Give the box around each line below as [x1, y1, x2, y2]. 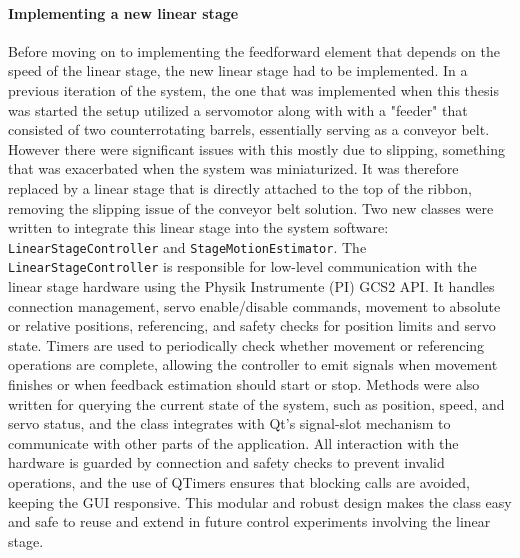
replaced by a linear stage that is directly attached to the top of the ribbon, [8, 177, 472, 198]
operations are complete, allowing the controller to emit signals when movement [8, 354, 498, 375]
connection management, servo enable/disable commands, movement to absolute [8, 295, 501, 316]
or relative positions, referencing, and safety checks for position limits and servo [8, 315, 496, 336]
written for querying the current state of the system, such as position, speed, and [8, 393, 505, 414]
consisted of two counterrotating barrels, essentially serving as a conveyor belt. [8, 119, 490, 140]
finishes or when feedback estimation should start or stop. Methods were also [8, 374, 480, 395]
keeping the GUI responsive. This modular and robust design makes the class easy [8, 491, 512, 512]
